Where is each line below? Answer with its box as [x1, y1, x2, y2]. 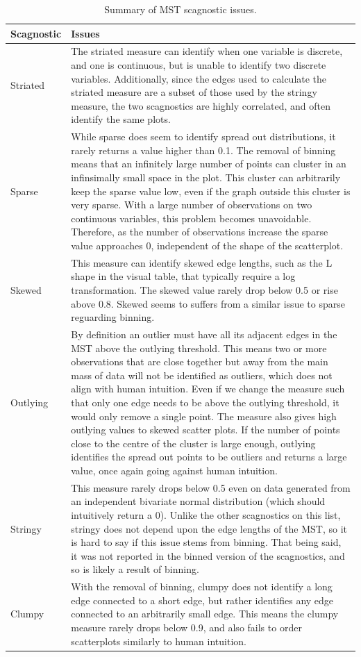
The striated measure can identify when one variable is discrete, [71, 44, 343, 58]
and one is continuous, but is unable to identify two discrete [71, 58, 326, 72]
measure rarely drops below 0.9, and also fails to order [71, 620, 302, 635]
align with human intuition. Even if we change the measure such [71, 381, 345, 396]
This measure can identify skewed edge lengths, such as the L [71, 255, 333, 269]
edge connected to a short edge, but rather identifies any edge [71, 592, 334, 607]
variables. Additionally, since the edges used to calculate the [71, 71, 327, 85]
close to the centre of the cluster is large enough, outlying [71, 435, 316, 450]
